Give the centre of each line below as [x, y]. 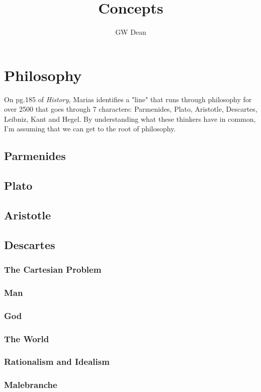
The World [27, 338]
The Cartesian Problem [53, 269]
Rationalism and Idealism [57, 362]
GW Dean [131, 32]
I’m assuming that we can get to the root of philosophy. [90, 129]
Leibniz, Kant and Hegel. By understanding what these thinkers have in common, [130, 119]
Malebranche [31, 385]
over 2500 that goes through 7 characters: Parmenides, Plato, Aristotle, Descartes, [131, 109]
